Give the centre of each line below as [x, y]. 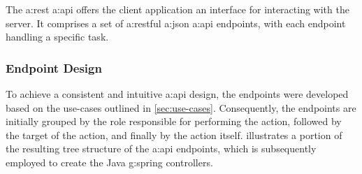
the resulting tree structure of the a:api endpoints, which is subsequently [161, 148]
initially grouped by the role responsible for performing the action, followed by [174, 121]
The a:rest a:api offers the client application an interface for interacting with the [178, 9]
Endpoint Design [54, 67]
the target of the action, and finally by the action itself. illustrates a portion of [174, 135]
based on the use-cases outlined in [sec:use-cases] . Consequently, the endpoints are [181, 107]
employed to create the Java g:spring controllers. [109, 162]
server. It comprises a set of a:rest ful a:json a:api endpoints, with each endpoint [176, 23]
